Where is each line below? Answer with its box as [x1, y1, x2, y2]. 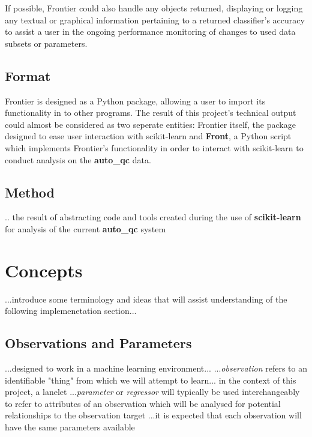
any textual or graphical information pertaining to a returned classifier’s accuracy [5, 13, 305, 26]
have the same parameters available [5, 421, 135, 433]
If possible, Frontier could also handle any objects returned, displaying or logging [5, 2, 303, 14]
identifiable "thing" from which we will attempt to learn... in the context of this [5, 373, 296, 386]
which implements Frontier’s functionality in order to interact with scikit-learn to [5, 141, 304, 154]
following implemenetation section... [5, 304, 137, 317]
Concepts [5, 258, 83, 282]
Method [5, 182, 55, 201]
